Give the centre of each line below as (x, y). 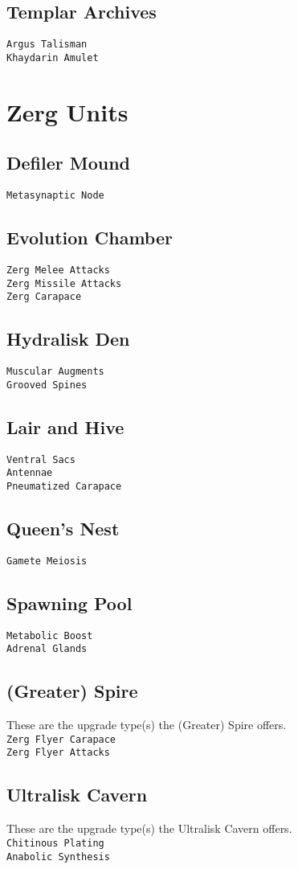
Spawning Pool (69, 603)
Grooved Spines (47, 385)
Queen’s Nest (63, 528)
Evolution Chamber (90, 238)
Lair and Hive (65, 426)
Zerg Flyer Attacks (58, 753)
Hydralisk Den (68, 339)
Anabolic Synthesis (58, 857)
